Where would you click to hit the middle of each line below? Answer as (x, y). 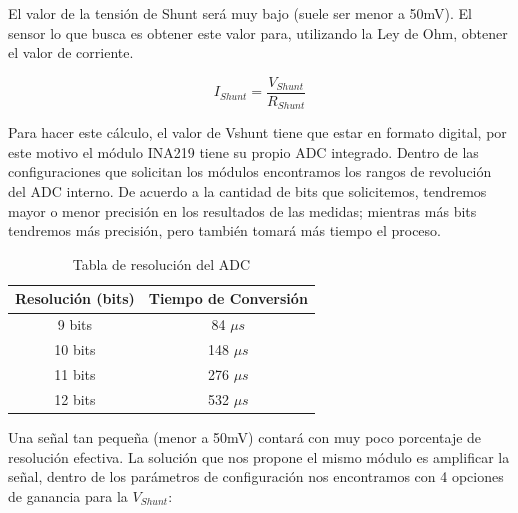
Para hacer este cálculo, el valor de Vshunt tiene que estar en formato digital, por (257, 132)
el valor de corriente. (71, 52)
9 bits (75, 324)
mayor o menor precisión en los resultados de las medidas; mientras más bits (242, 210)
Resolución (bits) (75, 298)
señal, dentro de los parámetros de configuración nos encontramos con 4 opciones (256, 476)
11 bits (75, 373)
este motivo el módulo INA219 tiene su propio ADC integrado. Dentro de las (243, 151)
